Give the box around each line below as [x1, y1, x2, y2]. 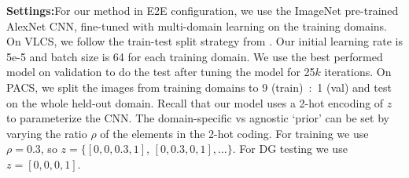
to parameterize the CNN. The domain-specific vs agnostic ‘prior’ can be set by [6, 110, 389, 126]
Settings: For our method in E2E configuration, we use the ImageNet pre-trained [6, 2, 399, 18]
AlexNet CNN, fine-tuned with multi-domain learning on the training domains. [6, 17, 387, 34]
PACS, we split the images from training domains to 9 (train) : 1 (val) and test [6, 78, 392, 95]
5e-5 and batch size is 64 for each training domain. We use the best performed [6, 48, 383, 64]
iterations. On [324, 64, 392, 80]
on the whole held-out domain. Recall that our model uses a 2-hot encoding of [6, 94, 384, 111]
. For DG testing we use [232, 140, 348, 157]
